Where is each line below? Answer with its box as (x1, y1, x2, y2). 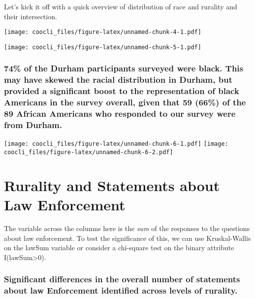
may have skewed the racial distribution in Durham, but (4, 73, 232, 86)
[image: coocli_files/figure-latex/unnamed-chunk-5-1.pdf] (4, 43, 201, 51)
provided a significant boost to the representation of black (4, 85, 239, 97)
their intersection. (4, 11, 57, 21)
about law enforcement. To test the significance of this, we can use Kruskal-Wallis (4, 233, 251, 243)
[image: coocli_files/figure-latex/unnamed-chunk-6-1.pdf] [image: (4, 140, 228, 148)
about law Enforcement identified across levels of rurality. (4, 284, 238, 297)
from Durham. (4, 119, 62, 131)
